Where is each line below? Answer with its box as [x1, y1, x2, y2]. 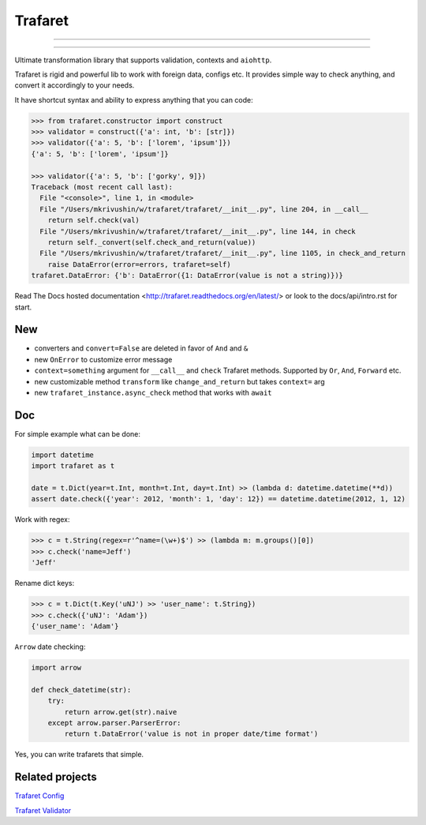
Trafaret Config [14, 791, 65, 801]
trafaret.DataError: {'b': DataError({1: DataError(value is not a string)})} [31, 271, 343, 280]
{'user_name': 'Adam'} [31, 621, 119, 631]
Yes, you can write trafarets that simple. [14, 750, 144, 759]
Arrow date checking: [14, 642, 86, 651]
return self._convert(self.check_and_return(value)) [47, 238, 256, 246]
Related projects [14, 771, 98, 784]
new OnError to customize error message [34, 354, 173, 364]
